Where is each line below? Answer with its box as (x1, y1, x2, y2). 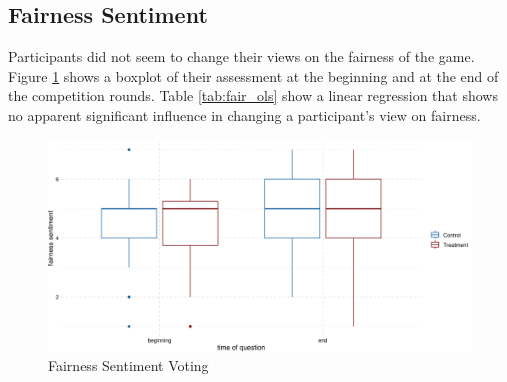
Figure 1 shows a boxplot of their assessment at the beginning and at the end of (8, 65, 499, 86)
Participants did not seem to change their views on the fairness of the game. (8, 46, 475, 67)
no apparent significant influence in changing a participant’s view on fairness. (8, 104, 481, 125)
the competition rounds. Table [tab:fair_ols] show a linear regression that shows (8, 85, 498, 106)
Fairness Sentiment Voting (48, 355, 209, 376)
